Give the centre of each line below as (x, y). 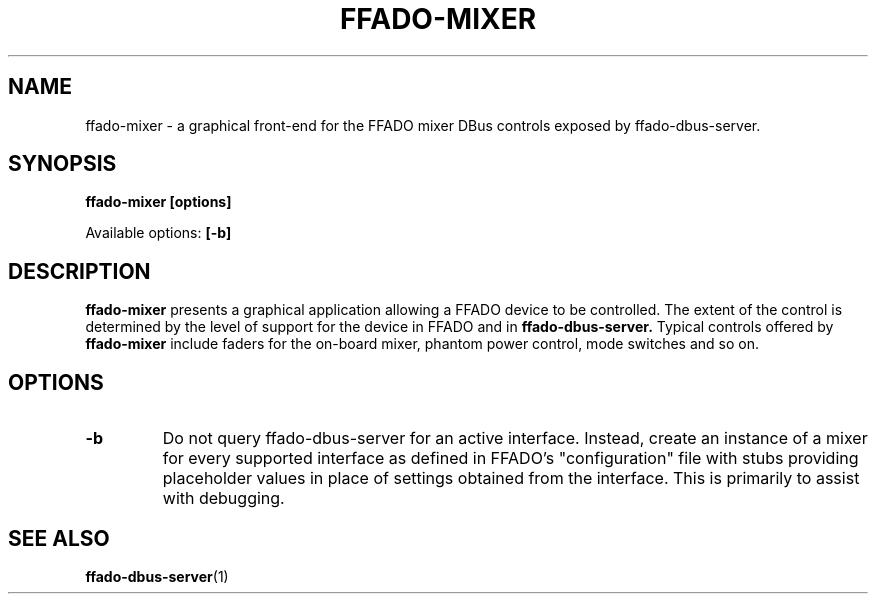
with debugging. (223, 498)
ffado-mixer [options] (158, 202)
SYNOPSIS (62, 164)
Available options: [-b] (158, 233)
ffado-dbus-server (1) (157, 576)
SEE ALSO (59, 538)
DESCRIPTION (79, 271)
